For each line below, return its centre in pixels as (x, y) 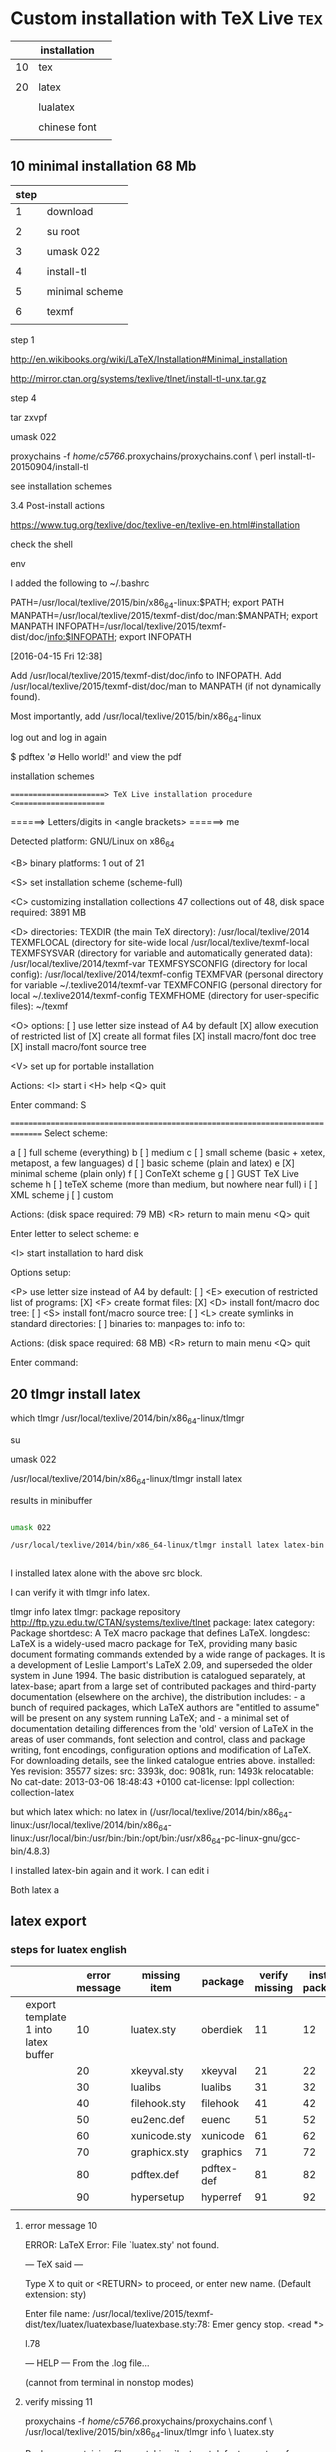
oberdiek (222, 2030)
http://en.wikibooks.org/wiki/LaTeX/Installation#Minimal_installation (149, 359)
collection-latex (42, 1793)
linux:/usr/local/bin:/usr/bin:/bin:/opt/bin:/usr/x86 (111, 1838)
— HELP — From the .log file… (87, 2363)
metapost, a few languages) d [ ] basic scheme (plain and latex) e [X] (152, 1163)
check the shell (41, 544)
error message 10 (61, 2226)
